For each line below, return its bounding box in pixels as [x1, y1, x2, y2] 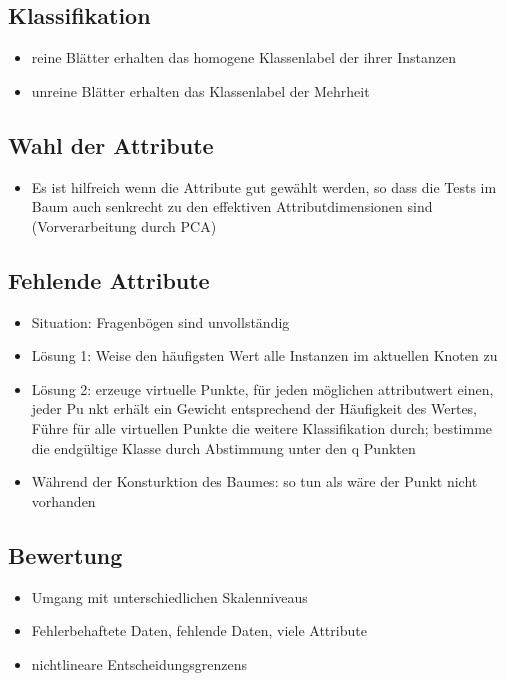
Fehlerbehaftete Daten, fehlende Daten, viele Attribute [31, 620, 367, 641]
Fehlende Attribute [8, 264, 210, 295]
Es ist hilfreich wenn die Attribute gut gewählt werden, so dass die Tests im [31, 176, 497, 197]
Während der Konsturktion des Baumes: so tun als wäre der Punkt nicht [31, 471, 478, 492]
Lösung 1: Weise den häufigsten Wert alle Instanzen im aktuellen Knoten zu [31, 345, 498, 366]
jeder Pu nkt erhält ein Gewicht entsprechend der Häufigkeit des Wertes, [31, 398, 478, 419]
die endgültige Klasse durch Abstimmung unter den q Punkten [31, 437, 416, 458]
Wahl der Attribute [8, 129, 214, 160]
